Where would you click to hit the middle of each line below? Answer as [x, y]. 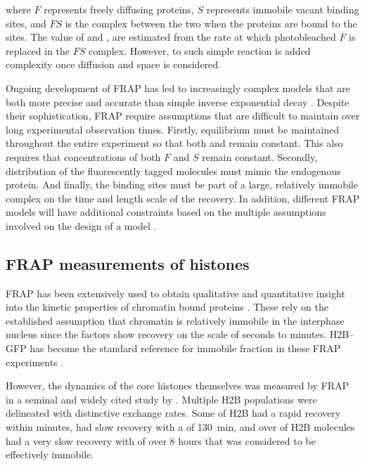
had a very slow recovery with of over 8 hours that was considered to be [161, 440]
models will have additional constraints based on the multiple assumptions [166, 212]
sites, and [26, 23]
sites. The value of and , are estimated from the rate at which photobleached [171, 37]
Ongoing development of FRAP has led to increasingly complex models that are [178, 88]
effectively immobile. [50, 454]
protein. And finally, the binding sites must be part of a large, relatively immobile [182, 185]
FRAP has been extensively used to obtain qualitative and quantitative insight [175, 293]
